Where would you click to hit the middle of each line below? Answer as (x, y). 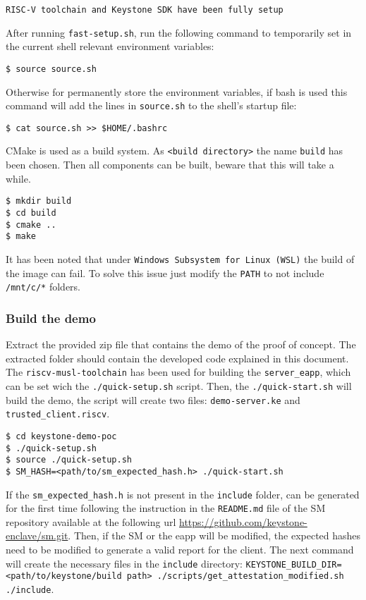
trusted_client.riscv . (58, 414)
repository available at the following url (91, 521)
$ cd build (31, 213)
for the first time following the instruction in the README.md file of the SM (166, 508)
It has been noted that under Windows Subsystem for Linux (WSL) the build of (180, 258)
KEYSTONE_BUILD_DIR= (294, 564)
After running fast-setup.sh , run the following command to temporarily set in (179, 32)
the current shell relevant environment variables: (110, 46)
